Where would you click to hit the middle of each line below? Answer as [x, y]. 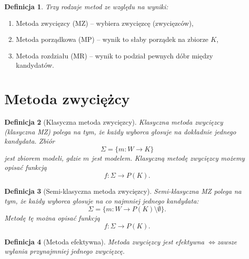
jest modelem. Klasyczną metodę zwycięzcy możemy [168, 157]
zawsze [227, 241]
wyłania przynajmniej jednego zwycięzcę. [65, 251]
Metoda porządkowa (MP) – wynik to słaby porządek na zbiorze [112, 39]
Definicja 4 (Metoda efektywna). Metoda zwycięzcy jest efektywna [105, 241]
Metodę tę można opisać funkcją [52, 218]
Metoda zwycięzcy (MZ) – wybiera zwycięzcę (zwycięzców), [105, 23]
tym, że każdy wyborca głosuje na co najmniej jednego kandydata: [102, 200]
